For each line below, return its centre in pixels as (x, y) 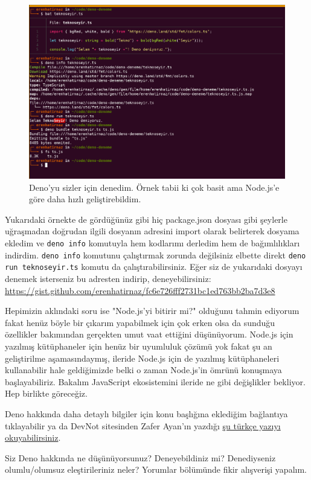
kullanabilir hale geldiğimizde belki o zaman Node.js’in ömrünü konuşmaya (143, 370)
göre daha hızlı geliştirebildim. (85, 199)
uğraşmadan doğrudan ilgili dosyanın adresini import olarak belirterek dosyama (152, 231)
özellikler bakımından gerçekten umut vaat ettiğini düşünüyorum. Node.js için (149, 334)
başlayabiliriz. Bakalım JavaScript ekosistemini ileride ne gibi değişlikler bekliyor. (155, 381)
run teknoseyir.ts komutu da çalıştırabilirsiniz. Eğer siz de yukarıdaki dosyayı (154, 267)
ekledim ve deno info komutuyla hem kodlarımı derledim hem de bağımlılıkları (152, 243)
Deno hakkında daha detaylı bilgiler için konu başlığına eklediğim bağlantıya (146, 413)
